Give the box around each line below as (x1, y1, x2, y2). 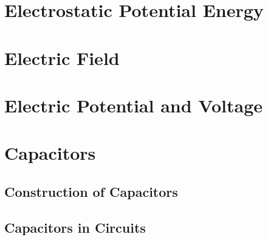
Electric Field (4, 45, 120, 70)
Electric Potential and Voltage (4, 92, 263, 117)
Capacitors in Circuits (4, 218, 146, 236)
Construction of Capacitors (4, 182, 178, 201)
